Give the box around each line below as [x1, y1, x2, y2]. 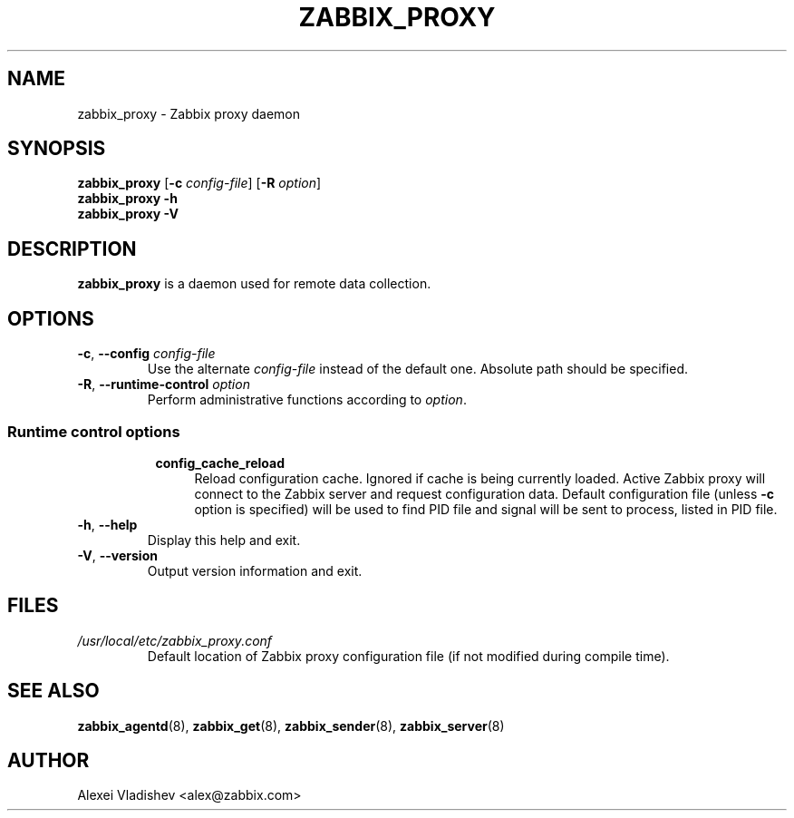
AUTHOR [7, 748, 90, 772]
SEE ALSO [7, 679, 100, 703]
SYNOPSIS [7, 137, 106, 161]
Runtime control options [7, 422, 180, 441]
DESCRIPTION [7, 237, 137, 260]
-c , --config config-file [77, 346, 216, 362]
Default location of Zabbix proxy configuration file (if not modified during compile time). [147, 648, 670, 664]
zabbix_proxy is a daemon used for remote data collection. [77, 276, 431, 292]
